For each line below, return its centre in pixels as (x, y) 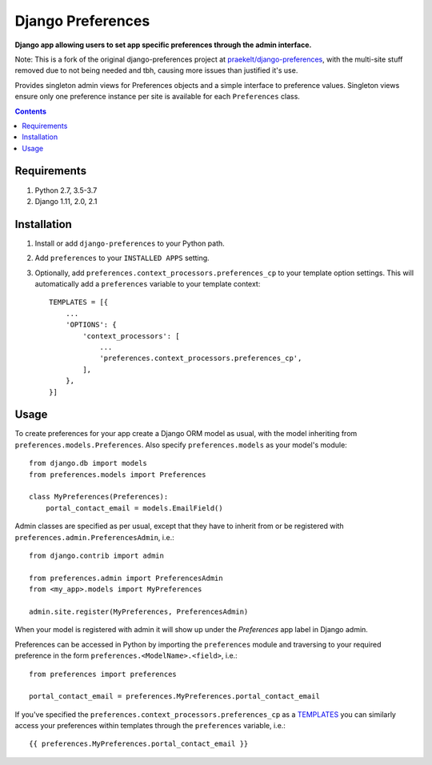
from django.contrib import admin (96, 555)
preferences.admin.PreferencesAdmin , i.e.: (95, 537)
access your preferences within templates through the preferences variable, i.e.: (150, 726)
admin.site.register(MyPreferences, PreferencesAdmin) (139, 611)
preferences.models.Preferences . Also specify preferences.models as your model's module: (181, 445)
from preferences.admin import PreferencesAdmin (126, 578)
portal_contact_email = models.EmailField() (134, 508)
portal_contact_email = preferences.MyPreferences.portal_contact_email (174, 697)
